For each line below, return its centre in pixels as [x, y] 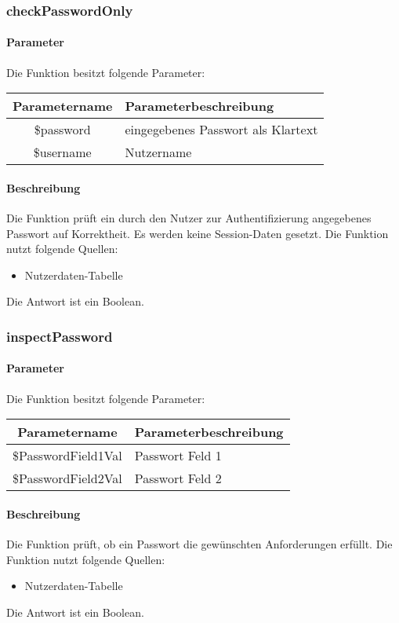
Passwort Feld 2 [178, 478]
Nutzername [158, 152]
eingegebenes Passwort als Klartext [221, 130]
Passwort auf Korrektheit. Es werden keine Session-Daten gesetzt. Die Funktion [198, 233]
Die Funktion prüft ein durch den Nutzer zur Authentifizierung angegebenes [189, 218]
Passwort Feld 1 [178, 456]
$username [62, 152]
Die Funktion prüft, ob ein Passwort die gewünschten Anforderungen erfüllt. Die [199, 544]
